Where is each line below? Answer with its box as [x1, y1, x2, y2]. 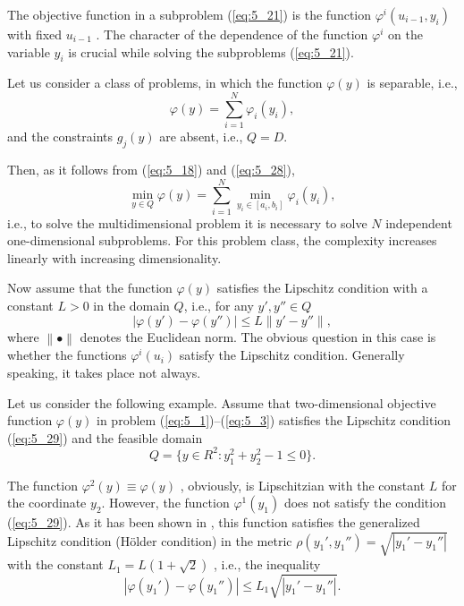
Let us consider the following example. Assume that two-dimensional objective [7, 393, 436, 412]
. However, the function [101, 493, 230, 512]
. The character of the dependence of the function [96, 25, 368, 43]
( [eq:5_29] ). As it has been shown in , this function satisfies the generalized [7, 513, 420, 532]
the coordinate [7, 493, 87, 512]
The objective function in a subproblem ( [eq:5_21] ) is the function [7, 5, 372, 23]
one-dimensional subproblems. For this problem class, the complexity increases [7, 231, 437, 250]
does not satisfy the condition [283, 493, 446, 512]
